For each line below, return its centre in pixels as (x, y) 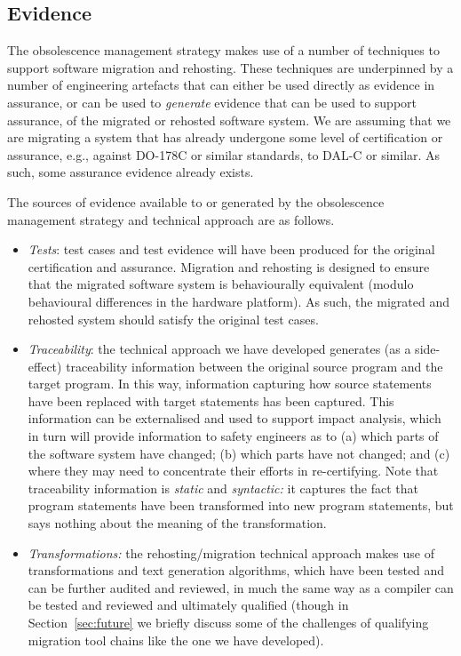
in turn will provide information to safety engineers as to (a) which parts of (233, 436)
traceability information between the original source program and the (254, 366)
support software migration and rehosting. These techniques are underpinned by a (230, 67)
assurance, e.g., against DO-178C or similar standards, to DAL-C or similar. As (224, 154)
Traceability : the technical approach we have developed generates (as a (219, 349)
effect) (45, 366)
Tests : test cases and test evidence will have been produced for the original (231, 249)
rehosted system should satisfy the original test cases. (173, 319)
